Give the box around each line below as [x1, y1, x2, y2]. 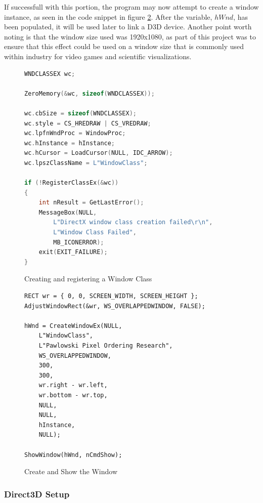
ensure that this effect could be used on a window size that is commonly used [4, 41, 244, 52]
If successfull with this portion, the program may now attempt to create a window [4, 2, 259, 12]
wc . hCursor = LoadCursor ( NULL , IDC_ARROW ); [24, 149, 173, 157]
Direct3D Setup [4, 487, 70, 500]
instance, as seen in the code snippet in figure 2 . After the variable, [4, 11, 212, 22]
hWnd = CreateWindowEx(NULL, [24, 322, 122, 329]
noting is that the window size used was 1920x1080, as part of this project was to [4, 31, 256, 41]
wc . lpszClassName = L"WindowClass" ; [24, 159, 148, 166]
